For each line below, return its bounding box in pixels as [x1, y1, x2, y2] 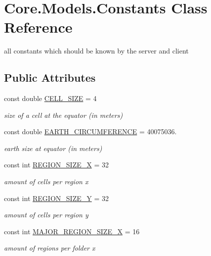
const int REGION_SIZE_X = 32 [4, 159, 109, 170]
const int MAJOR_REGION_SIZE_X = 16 [4, 226, 140, 236]
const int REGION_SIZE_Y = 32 [4, 193, 109, 203]
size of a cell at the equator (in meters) [4, 109, 123, 120]
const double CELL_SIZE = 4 [4, 93, 97, 103]
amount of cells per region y [4, 209, 88, 220]
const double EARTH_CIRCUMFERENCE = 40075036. [4, 126, 177, 137]
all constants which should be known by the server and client [4, 46, 189, 56]
